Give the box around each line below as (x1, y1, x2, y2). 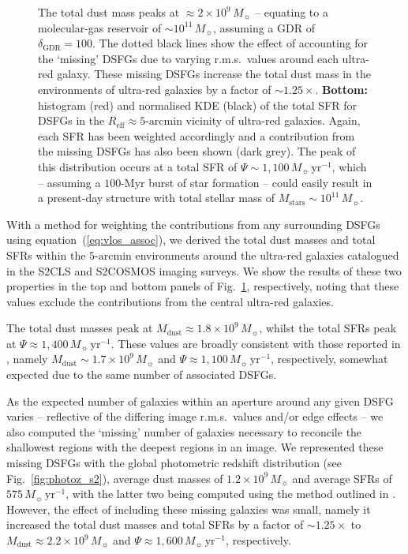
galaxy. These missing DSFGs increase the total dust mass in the (57, 66, 371, 82)
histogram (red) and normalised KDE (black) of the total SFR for (38, 96, 357, 113)
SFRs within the (6, 246, 86, 263)
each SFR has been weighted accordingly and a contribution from (38, 127, 355, 144)
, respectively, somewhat (271, 350, 388, 367)
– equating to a (255, 4, 328, 20)
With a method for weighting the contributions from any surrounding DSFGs (6, 215, 380, 232)
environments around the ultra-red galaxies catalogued (135, 246, 399, 263)
